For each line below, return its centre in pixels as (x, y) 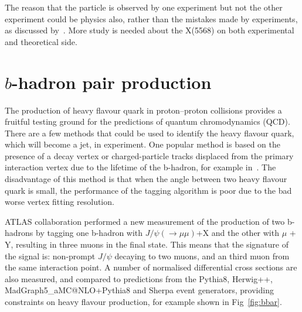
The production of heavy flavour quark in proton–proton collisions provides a (143, 110)
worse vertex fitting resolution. (60, 202)
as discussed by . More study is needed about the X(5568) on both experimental (150, 30)
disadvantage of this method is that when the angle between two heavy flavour (146, 179)
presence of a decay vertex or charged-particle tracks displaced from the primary (149, 155)
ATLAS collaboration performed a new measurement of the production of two (145, 221)
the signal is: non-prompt (50, 256)
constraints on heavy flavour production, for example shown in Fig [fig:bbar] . (143, 301)
